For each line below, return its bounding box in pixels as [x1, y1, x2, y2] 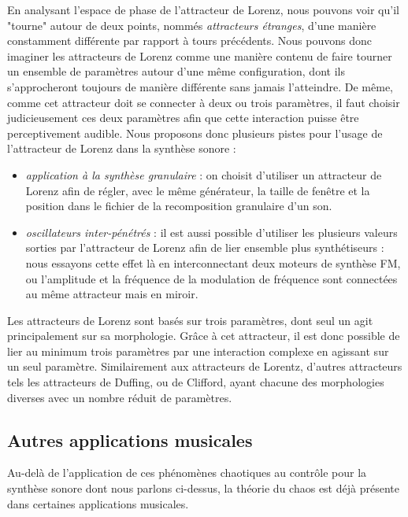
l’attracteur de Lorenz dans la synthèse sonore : [7, 140, 236, 157]
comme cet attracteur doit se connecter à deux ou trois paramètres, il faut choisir [7, 94, 400, 110]
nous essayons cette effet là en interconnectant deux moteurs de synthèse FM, [25, 254, 401, 271]
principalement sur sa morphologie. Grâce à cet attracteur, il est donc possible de [7, 327, 400, 344]
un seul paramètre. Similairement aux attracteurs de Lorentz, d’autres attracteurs [7, 358, 402, 375]
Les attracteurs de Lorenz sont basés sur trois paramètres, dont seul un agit [7, 312, 373, 328]
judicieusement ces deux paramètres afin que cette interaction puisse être [7, 109, 359, 126]
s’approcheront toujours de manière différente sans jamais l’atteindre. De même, [7, 78, 394, 94]
